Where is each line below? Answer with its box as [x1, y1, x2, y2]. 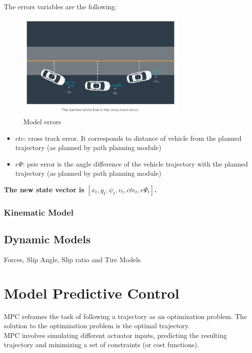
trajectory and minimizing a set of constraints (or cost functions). [4, 339, 199, 350]
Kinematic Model [4, 206, 74, 218]
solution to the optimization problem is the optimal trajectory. [4, 320, 190, 331]
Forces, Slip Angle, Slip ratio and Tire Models [4, 254, 141, 264]
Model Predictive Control [4, 283, 180, 303]
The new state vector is [4, 184, 84, 194]
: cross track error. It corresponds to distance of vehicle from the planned [24, 133, 242, 143]
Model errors [23, 116, 61, 126]
